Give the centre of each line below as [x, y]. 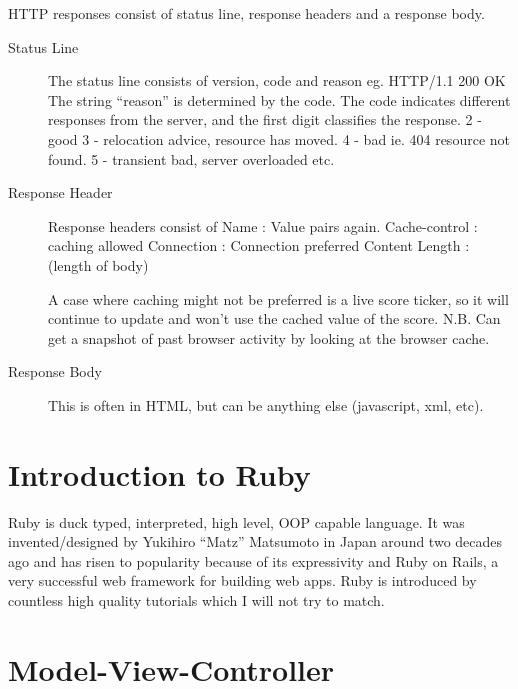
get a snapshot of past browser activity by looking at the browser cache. [269, 337]
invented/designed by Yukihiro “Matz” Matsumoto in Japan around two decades [255, 541]
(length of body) [98, 264]
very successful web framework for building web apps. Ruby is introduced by [242, 580]
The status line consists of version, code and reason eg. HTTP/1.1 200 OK [277, 80]
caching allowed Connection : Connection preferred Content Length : [259, 245]
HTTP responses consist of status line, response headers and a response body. [246, 13]
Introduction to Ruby [159, 473]
